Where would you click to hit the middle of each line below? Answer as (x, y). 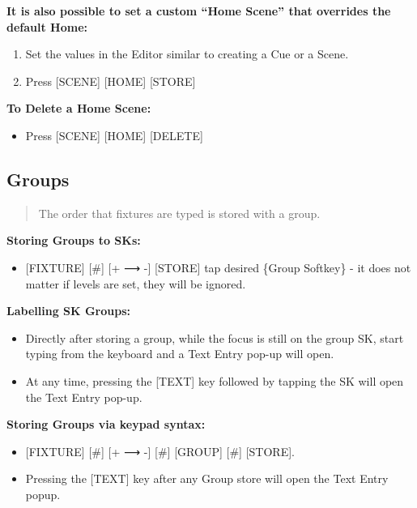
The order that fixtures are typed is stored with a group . (179, 213)
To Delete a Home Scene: (79, 108)
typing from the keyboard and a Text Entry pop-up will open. (180, 354)
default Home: (47, 26)
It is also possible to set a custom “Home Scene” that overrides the (199, 11)
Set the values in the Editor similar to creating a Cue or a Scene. (187, 54)
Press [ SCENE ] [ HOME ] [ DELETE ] (114, 135)
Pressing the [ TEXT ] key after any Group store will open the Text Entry (207, 478)
